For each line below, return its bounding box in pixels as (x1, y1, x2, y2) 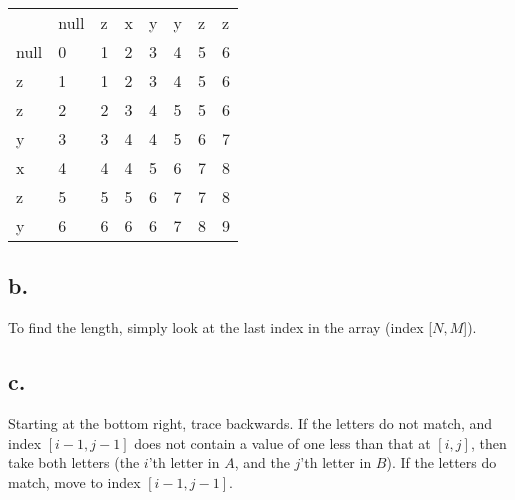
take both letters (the (8, 452, 140, 473)
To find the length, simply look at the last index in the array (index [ (8, 317, 433, 338)
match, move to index (8, 471, 141, 492)
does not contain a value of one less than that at (134, 432, 431, 453)
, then (470, 432, 507, 453)
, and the (234, 452, 290, 473)
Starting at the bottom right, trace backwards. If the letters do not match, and (8, 413, 493, 433)
